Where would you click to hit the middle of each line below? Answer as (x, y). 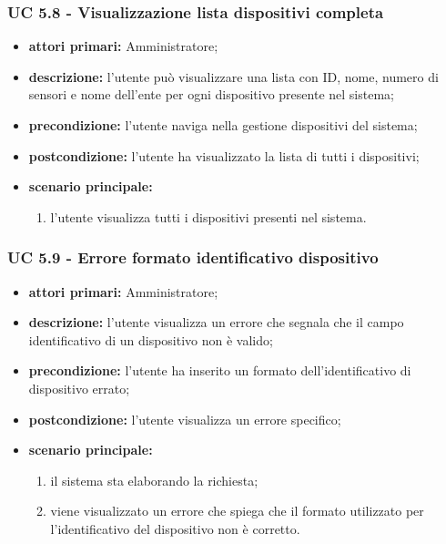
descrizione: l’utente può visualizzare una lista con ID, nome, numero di (233, 76)
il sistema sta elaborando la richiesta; (154, 480)
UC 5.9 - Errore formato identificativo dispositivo (193, 257)
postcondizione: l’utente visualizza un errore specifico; (185, 419)
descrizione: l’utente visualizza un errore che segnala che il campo (216, 322)
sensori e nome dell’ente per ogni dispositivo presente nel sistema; (211, 94)
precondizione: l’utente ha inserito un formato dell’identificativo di (220, 370)
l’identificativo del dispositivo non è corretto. (175, 528)
